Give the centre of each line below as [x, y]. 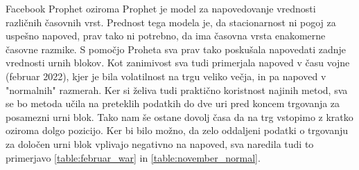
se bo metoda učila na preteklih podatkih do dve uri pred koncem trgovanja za [173, 103]
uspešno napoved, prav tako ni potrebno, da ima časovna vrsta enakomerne [166, 36]
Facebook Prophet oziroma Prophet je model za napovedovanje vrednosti [161, 8]
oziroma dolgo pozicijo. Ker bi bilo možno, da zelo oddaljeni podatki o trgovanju [177, 130]
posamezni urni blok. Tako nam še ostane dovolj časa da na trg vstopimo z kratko [179, 116]
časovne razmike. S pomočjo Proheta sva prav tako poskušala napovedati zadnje [176, 49]
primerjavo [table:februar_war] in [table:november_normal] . [133, 157]
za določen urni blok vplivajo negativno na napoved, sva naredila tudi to [160, 143]
